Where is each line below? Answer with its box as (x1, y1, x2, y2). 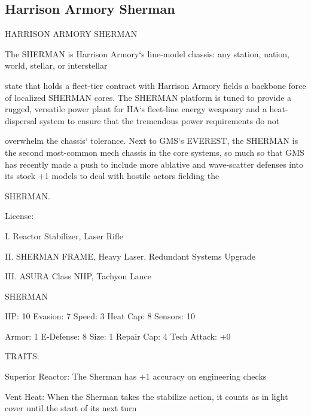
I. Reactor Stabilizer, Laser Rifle (5, 229, 123, 242)
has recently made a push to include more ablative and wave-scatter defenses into (5, 158, 303, 170)
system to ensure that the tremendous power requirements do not (39, 114, 280, 127)
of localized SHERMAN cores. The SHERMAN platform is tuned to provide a (5, 91, 292, 103)
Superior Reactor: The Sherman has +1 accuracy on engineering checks (5, 370, 267, 383)
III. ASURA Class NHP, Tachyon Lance (5, 270, 151, 282)
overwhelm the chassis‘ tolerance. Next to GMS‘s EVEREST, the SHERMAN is (5, 134, 298, 147)
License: (5, 209, 34, 222)
